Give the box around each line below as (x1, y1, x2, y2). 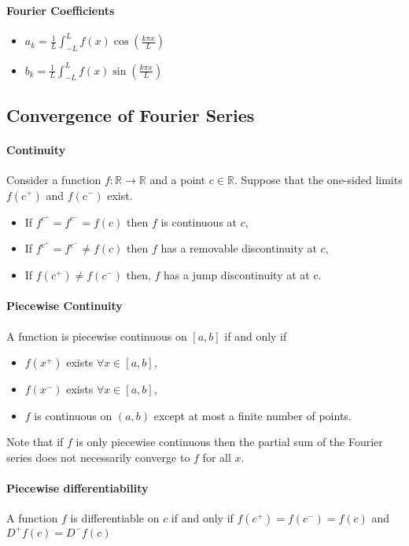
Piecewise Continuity (6, 297, 123, 314)
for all (202, 449, 231, 466)
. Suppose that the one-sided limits (234, 171, 403, 187)
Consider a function (6, 171, 101, 187)
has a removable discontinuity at (160, 240, 317, 256)
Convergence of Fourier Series (6, 102, 255, 127)
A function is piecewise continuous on (6, 327, 187, 344)
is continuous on (34, 407, 112, 423)
